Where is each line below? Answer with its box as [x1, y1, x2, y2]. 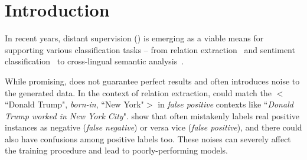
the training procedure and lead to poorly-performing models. [5, 144, 228, 156]
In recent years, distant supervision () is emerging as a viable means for [5, 32, 264, 44]
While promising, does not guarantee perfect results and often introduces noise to [5, 74, 300, 87]
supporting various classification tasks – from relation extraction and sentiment [5, 43, 295, 55]
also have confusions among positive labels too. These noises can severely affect [5, 132, 291, 145]
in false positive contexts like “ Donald [158, 98, 293, 110]
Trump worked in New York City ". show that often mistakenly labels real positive [5, 109, 300, 122]
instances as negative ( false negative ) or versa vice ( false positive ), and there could [5, 121, 302, 133]
